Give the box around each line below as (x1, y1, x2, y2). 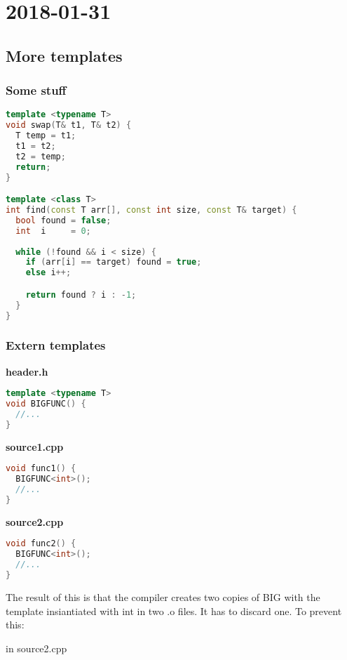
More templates (6, 44, 123, 66)
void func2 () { (6, 539, 76, 549)
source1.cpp (6, 439, 64, 454)
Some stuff (6, 81, 67, 99)
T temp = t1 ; (15, 131, 76, 141)
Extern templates (6, 336, 106, 354)
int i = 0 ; (15, 225, 91, 236)
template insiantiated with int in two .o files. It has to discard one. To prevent (6, 603, 342, 618)
